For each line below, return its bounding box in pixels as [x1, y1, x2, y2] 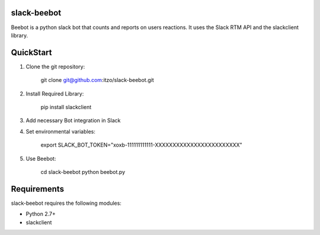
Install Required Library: [25, 90, 84, 97]
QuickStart [11, 47, 53, 58]
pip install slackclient [40, 103, 92, 110]
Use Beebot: [25, 155, 56, 162]
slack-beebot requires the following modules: [11, 199, 121, 207]
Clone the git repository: [25, 63, 85, 70]
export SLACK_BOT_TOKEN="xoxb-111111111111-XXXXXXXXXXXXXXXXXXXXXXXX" [40, 141, 242, 148]
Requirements [11, 184, 65, 194]
